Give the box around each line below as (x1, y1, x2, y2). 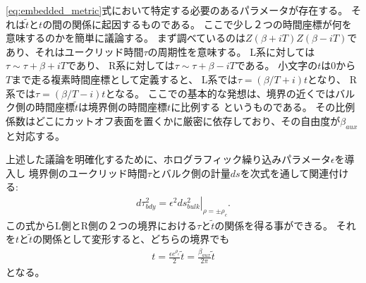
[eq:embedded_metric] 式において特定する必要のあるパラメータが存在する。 (6, 3, 348, 17)
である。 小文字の (235, 58, 318, 73)
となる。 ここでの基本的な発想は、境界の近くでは (105, 85, 336, 100)
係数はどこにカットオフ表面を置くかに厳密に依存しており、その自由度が (6, 113, 341, 128)
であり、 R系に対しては (66, 58, 175, 73)
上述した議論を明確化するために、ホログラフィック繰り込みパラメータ (6, 152, 331, 167)
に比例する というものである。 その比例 (171, 100, 355, 114)
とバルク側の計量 (151, 165, 231, 180)
